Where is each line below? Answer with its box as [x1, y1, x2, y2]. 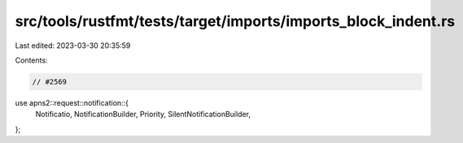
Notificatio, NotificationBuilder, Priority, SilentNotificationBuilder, [35, 110, 251, 119]
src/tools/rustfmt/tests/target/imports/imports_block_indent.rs [15, 12, 456, 30]
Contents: [15, 55, 48, 65]
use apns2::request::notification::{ [15, 97, 129, 107]
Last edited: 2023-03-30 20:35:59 [15, 41, 131, 50]
